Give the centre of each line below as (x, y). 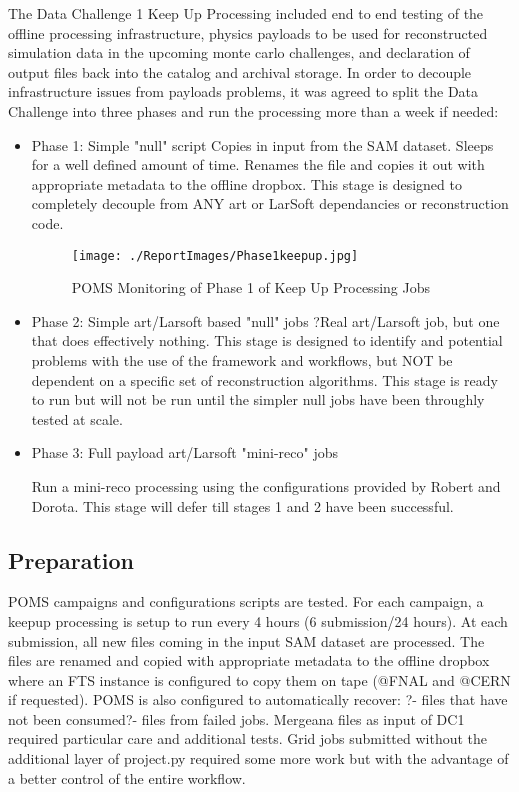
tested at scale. (77, 418)
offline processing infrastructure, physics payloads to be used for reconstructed (248, 32)
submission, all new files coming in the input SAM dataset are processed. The (246, 640)
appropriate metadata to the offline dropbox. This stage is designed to (246, 183)
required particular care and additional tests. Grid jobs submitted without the (248, 738)
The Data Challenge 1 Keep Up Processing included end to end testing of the (246, 13)
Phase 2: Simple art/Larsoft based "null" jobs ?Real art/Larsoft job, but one (265, 320)
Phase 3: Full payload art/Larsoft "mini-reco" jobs (185, 452)
